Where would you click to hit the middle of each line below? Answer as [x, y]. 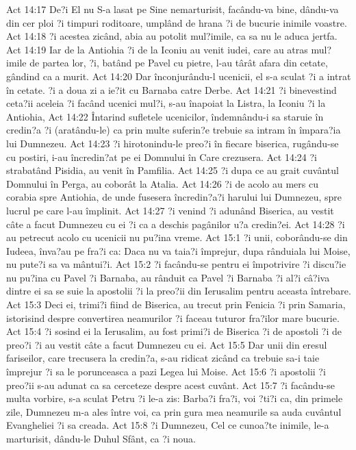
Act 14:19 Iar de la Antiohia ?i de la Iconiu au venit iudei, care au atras [157, 49]
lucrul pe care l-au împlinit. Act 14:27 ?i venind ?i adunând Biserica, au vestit [170, 210]
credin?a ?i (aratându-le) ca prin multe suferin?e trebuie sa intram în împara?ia [174, 130]
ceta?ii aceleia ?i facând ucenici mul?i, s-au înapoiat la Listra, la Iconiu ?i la [166, 103]
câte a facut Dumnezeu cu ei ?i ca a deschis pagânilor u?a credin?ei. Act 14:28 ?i [176, 224]
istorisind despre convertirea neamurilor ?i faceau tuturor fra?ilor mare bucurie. [173, 317]
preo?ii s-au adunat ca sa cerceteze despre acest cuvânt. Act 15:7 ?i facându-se [170, 385]
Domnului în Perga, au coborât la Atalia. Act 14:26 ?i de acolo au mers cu [162, 183]
